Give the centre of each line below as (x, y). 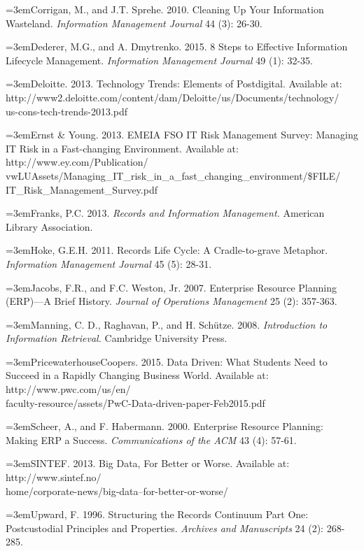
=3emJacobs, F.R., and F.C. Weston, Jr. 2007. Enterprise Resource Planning (171, 287)
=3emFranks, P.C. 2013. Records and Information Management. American (165, 213)
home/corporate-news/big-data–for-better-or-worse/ (117, 491)
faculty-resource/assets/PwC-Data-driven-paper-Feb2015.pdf (135, 402)
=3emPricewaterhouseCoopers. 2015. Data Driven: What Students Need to (167, 361)
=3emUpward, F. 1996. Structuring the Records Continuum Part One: (157, 514)
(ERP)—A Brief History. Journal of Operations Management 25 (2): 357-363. (171, 301)
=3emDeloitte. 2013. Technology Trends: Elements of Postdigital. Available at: (174, 84)
